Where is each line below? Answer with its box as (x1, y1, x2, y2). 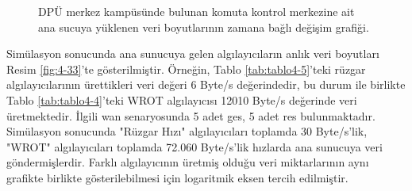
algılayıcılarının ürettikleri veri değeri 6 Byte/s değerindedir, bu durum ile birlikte (6, 76, 406, 93)
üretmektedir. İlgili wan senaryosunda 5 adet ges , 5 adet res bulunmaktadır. (6, 107, 375, 124)
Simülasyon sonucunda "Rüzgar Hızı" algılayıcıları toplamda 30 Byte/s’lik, (6, 123, 368, 139)
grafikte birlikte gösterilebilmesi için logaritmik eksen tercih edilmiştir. (6, 169, 348, 185)
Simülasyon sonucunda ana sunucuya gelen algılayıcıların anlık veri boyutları (6, 45, 379, 62)
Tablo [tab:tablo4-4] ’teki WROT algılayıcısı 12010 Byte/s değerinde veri (6, 91, 357, 108)
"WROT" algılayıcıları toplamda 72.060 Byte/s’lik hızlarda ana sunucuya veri (6, 138, 383, 155)
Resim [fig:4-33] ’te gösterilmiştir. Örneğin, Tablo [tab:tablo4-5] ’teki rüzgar (6, 60, 366, 77)
